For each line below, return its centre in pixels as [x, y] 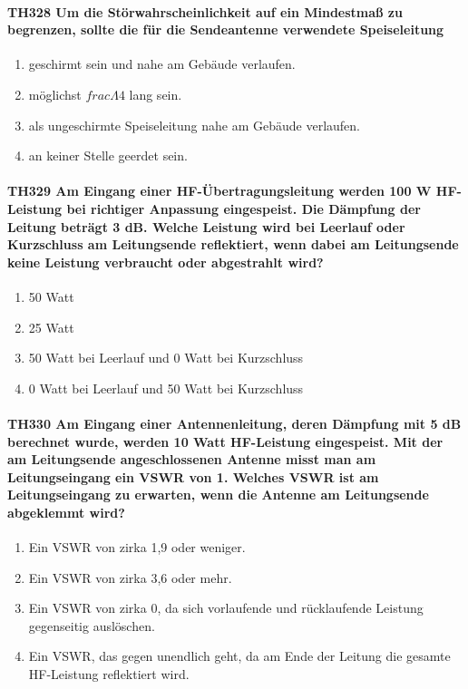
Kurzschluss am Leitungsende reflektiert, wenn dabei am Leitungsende [233, 244]
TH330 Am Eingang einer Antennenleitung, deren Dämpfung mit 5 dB [234, 423]
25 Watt [51, 327]
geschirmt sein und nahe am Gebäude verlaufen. [162, 64]
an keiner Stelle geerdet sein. [108, 155]
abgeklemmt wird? [66, 512]
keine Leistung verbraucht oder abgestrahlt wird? [166, 262]
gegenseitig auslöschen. [92, 625]
